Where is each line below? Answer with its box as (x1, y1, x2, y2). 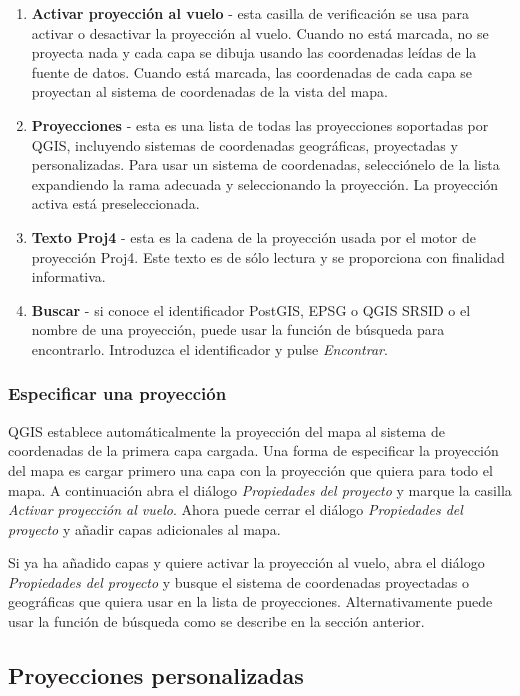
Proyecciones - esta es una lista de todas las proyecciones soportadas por (31, 114, 489, 135)
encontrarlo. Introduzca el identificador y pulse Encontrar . (31, 338, 388, 359)
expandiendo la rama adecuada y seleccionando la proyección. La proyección (31, 173, 499, 194)
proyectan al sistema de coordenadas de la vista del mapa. (31, 81, 388, 102)
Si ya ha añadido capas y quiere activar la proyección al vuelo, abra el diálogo (8, 552, 485, 573)
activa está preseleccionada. (31, 193, 200, 214)
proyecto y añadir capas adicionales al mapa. (8, 518, 281, 539)
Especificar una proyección (8, 381, 227, 406)
